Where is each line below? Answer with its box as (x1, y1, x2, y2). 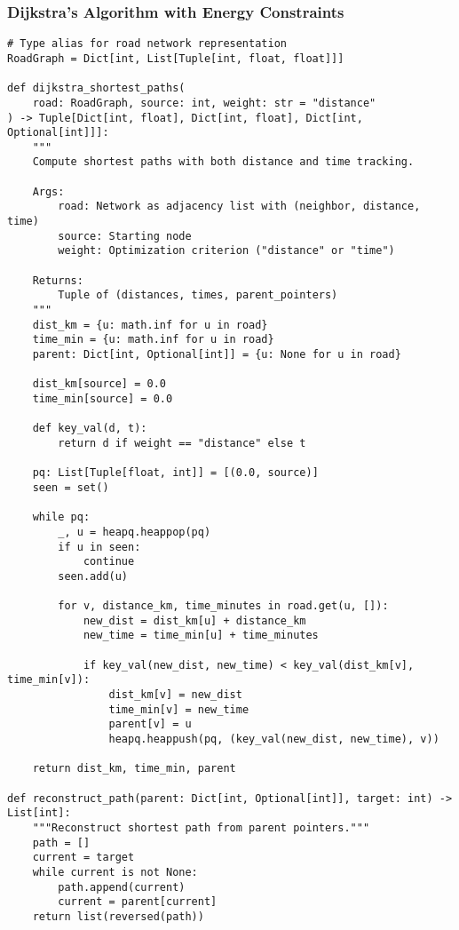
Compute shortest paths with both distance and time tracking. (32, 155, 415, 169)
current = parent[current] (58, 895, 218, 909)
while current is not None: (32, 865, 198, 878)
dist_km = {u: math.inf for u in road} (32, 318, 268, 331)
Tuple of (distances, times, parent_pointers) (58, 289, 338, 302)
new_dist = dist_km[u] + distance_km (83, 614, 306, 627)
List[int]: (7, 807, 71, 820)
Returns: (32, 274, 83, 287)
